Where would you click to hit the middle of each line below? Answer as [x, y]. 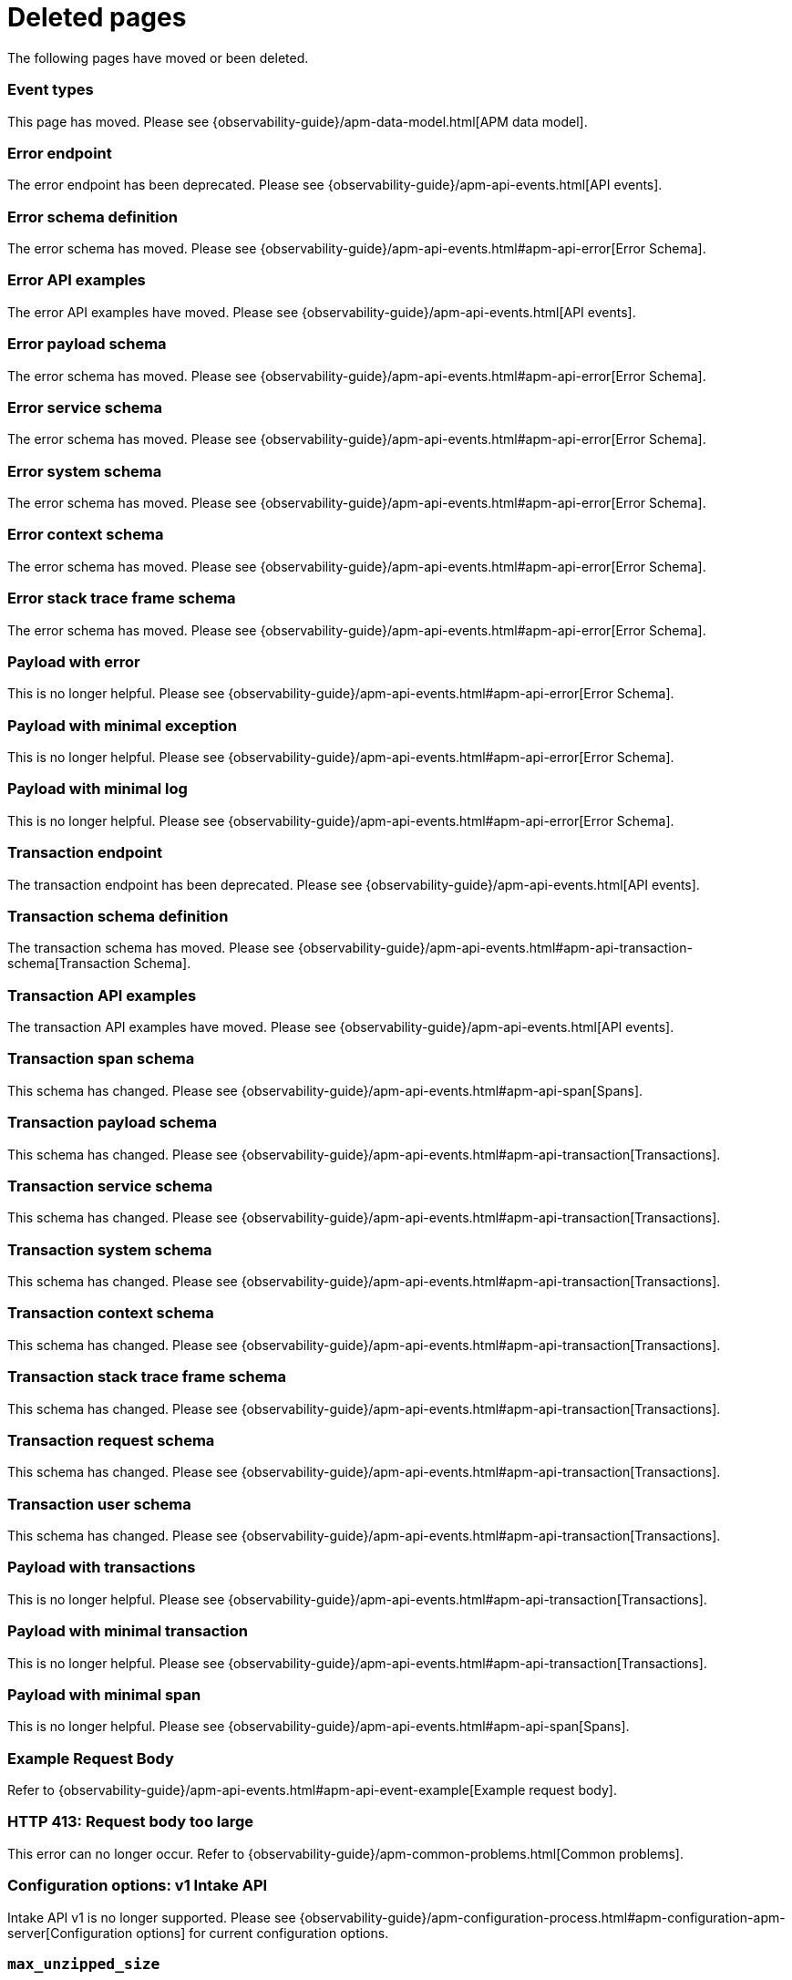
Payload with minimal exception [122, 725]
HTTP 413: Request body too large [131, 1822]
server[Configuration [70, 1933]
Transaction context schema [111, 1313]
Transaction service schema [110, 1186]
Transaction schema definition [118, 916]
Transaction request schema [111, 1440]
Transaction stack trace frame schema [147, 1377]
